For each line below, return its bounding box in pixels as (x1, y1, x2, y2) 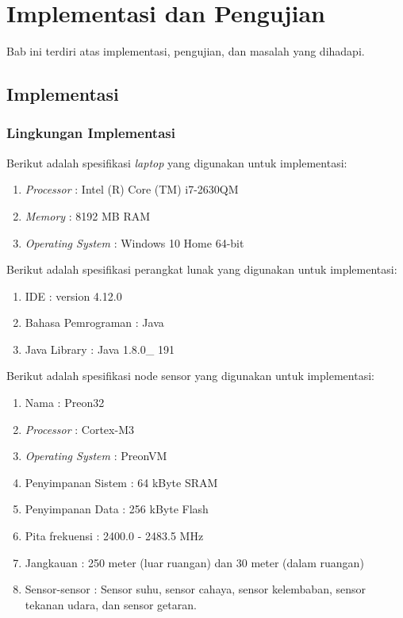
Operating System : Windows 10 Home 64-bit (25, 234, 244, 251)
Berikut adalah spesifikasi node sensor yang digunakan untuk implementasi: (6, 367, 374, 384)
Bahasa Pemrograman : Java (25, 314, 164, 331)
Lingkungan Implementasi (6, 123, 175, 143)
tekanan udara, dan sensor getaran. (25, 596, 197, 612)
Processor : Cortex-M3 (25, 420, 134, 437)
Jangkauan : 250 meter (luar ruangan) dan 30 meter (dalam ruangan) (25, 554, 364, 570)
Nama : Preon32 (25, 394, 105, 411)
